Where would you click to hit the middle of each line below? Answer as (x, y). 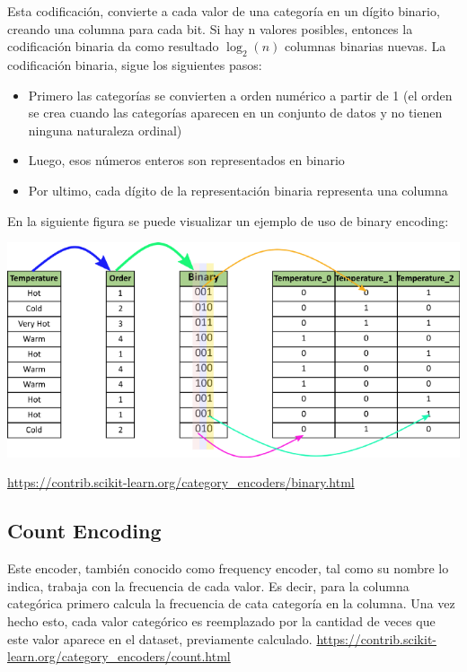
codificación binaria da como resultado (113, 46)
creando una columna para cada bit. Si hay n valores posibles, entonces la (210, 28)
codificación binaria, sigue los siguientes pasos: (135, 64)
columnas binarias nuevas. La (366, 46)
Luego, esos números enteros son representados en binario (186, 160)
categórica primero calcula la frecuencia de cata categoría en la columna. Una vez (231, 603)
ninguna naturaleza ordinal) (105, 130)
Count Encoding (84, 531)
